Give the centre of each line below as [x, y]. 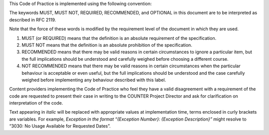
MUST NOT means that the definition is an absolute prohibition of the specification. [107, 45]
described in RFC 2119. [33, 19]
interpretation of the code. [36, 103]
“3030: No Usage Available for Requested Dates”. [60, 126]
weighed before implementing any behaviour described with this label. [94, 80]
